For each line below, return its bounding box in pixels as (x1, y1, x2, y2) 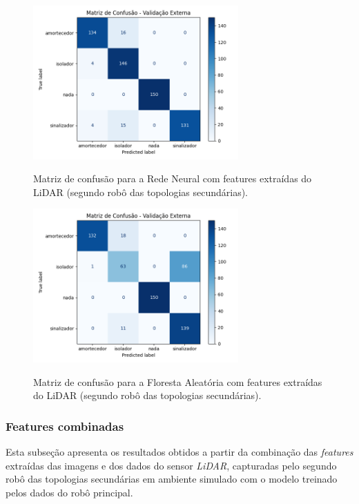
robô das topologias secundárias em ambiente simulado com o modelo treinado (6, 472, 338, 486)
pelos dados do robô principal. (6, 485, 133, 499)
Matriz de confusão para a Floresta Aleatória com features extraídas (33, 374, 322, 389)
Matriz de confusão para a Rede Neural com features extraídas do (33, 171, 312, 186)
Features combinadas (6, 417, 124, 434)
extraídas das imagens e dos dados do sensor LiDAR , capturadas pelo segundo (6, 458, 337, 472)
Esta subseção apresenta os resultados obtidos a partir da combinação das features (6, 444, 353, 458)
